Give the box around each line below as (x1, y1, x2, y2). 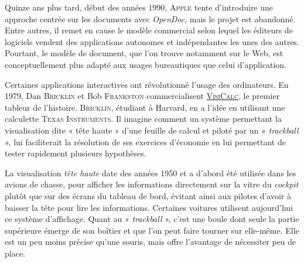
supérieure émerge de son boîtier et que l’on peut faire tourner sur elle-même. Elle (5, 224, 299, 236)
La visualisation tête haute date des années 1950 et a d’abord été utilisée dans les (5, 166, 296, 179)
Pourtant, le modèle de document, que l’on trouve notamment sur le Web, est (5, 47, 283, 59)
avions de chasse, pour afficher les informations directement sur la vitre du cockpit (5, 178, 299, 190)
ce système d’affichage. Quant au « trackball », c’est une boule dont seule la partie (5, 213, 299, 225)
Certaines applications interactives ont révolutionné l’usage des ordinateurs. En (5, 78, 289, 90)
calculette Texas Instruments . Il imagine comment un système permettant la (5, 112, 282, 125)
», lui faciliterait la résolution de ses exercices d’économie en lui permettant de (5, 135, 286, 148)
